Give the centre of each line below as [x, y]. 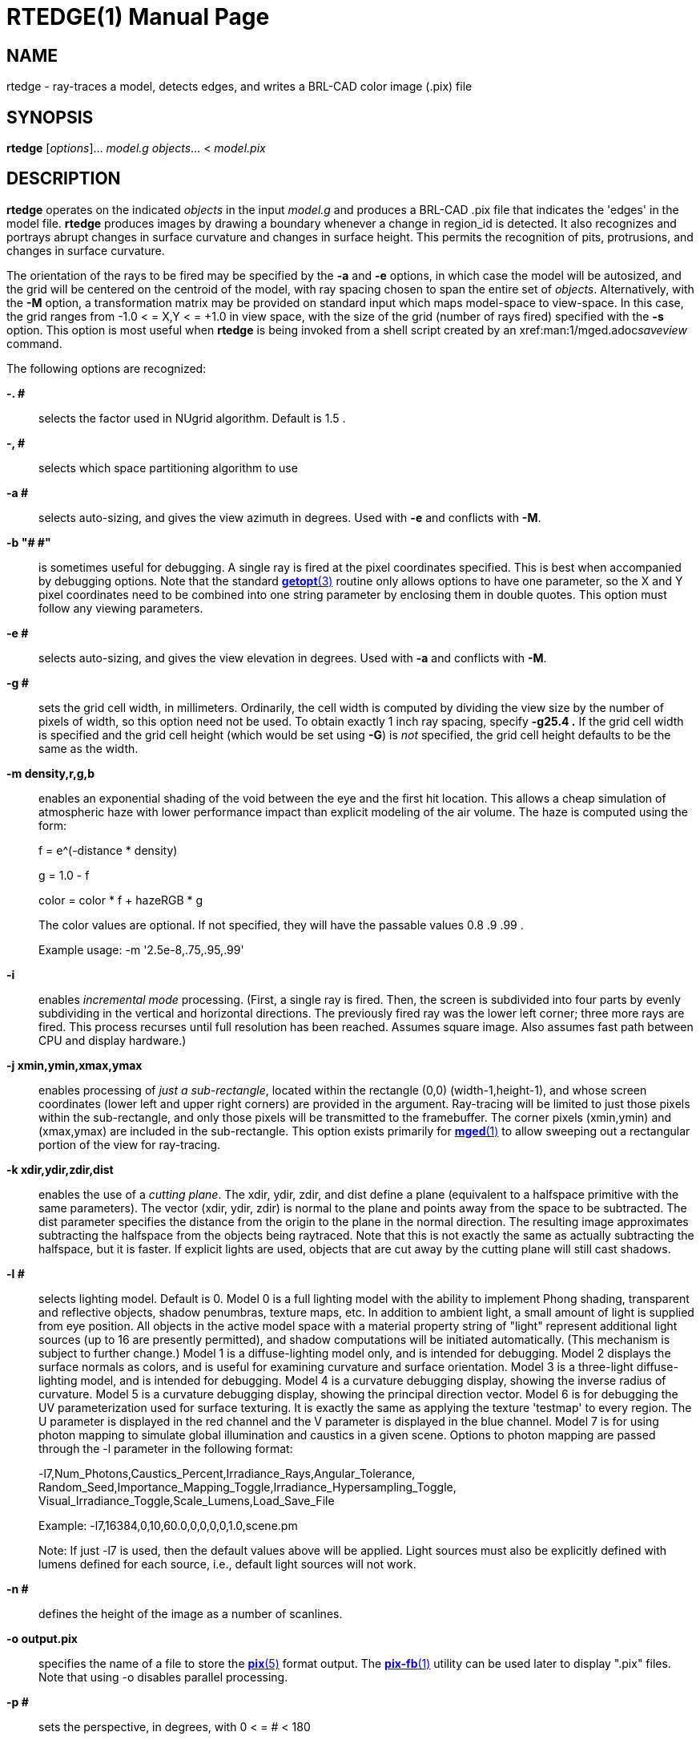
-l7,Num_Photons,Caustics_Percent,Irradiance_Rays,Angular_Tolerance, [227, 1473]
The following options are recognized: [107, 368]
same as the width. [89, 748]
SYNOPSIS [50, 117]
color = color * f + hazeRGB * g [121, 900]
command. [34, 343]
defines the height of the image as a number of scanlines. [191, 1613]
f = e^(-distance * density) [108, 850]
